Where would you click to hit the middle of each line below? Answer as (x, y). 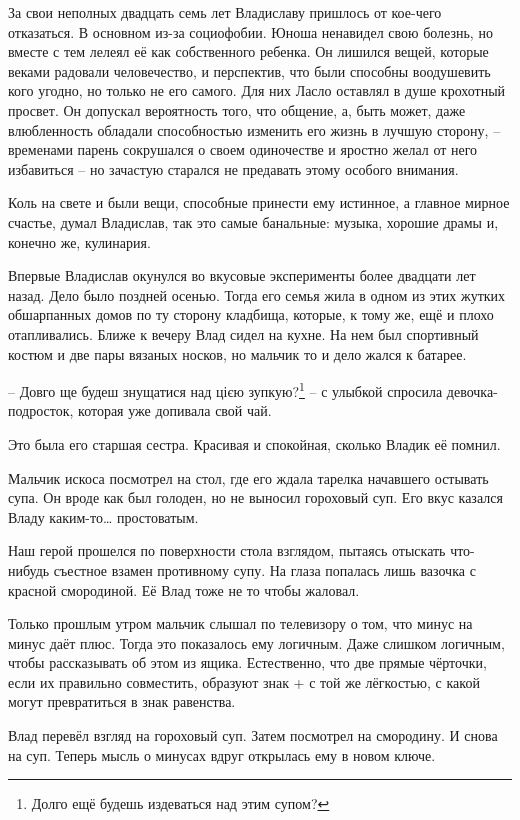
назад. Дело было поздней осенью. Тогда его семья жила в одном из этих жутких (257, 294)
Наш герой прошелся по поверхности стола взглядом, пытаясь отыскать (227, 550)
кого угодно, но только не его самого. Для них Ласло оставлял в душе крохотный (257, 90)
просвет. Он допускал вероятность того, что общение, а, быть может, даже (237, 109)
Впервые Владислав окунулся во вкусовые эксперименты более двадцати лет (242, 275)
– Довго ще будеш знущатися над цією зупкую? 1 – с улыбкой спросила (225, 389)
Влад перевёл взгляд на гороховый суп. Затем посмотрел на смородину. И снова (253, 735)
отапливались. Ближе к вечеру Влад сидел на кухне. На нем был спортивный (243, 333)
